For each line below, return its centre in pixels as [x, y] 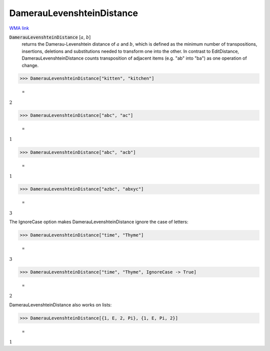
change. [30, 65]
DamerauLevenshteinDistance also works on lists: [60, 305]
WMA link [19, 28]
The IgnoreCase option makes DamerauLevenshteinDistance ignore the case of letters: [99, 222]
